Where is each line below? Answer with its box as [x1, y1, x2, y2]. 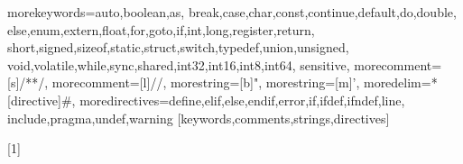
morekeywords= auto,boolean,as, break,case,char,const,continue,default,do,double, [7, 3, 457, 21]
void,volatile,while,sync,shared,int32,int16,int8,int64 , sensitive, [7, 55, 350, 74]
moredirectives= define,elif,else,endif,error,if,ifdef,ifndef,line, [79, 90, 405, 109]
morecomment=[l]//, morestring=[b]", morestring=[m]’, [51, 73, 360, 92]
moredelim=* [363, 73, 438, 92]
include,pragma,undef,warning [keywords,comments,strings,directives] [7, 108, 390, 127]
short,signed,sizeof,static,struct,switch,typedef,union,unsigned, [7, 38, 349, 57]
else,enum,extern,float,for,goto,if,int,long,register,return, [7, 20, 315, 39]
